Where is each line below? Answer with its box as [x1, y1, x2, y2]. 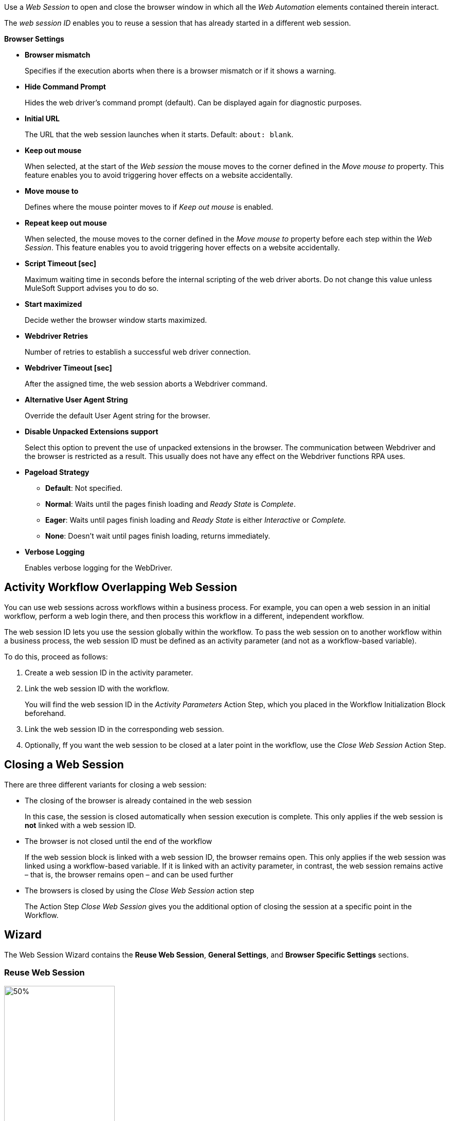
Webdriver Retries [25, 332, 88, 340]
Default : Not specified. [45, 484, 123, 492]
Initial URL [25, 114, 60, 123]
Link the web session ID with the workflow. [25, 684, 169, 693]
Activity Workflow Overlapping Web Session [4, 581, 238, 594]
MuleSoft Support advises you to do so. [25, 284, 159, 292]
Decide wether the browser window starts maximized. [25, 316, 207, 324]
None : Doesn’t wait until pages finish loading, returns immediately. [45, 531, 271, 540]
